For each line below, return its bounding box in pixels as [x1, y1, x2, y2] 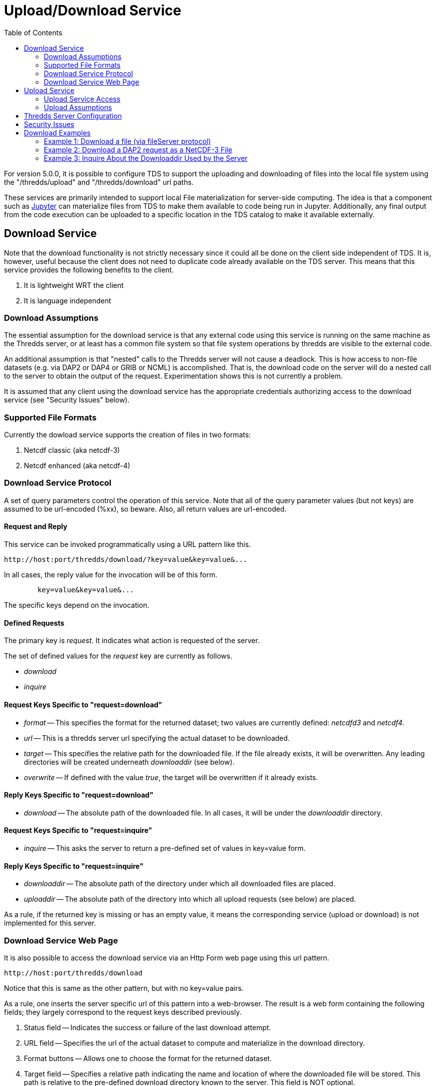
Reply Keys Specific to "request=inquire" [4, 861, 144, 870]
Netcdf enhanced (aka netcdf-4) [24, 461, 130, 470]
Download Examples [24, 128, 91, 137]
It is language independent [24, 296, 111, 305]
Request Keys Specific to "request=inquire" [4, 826, 152, 835]
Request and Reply [4, 522, 68, 531]
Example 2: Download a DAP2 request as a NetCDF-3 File [44, 145, 232, 154]
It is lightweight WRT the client [24, 280, 124, 289]
